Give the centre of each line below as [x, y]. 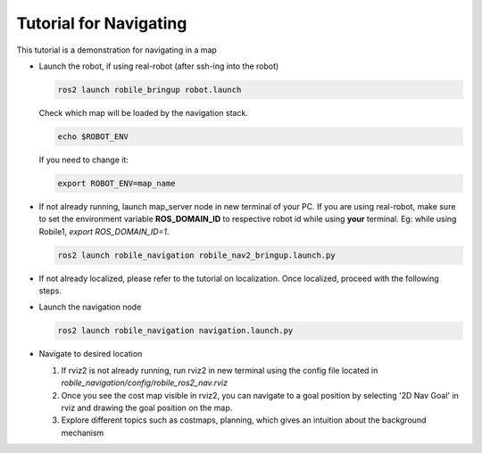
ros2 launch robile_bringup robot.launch [150, 90]
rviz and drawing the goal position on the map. [147, 408]
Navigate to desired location [91, 354]
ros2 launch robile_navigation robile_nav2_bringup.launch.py [196, 255]
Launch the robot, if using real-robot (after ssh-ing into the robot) [159, 66]
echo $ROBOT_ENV [93, 136]
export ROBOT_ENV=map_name [116, 183]
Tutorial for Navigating [102, 23]
